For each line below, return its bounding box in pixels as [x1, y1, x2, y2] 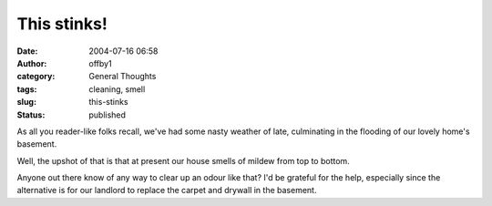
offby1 [88, 57, 113, 68]
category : [16, 71, 56, 82]
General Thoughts [88, 71, 157, 82]
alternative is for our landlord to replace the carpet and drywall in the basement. [16, 185, 317, 196]
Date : [16, 46, 38, 57]
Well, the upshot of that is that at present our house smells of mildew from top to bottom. [16, 155, 350, 166]
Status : [16, 109, 46, 120]
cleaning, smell [88, 83, 146, 95]
